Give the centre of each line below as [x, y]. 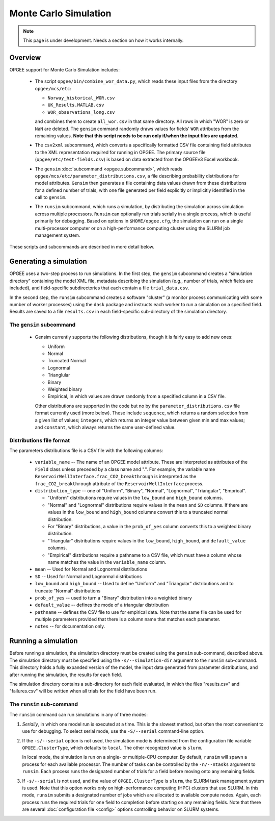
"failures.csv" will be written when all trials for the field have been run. [83, 691]
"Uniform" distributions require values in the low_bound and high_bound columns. [135, 498]
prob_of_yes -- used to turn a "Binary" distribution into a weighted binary [113, 598]
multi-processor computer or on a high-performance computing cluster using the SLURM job [132, 228]
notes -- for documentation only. [70, 626]
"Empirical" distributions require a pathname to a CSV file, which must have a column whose [145, 555]
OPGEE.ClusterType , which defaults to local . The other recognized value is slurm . [112, 748]
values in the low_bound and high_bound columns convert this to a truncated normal [138, 512]
